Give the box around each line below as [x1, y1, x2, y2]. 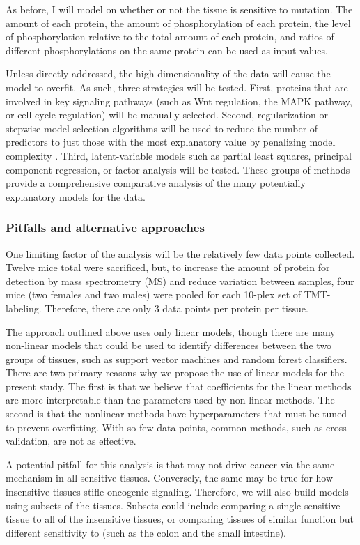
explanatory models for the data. [6, 189, 146, 204]
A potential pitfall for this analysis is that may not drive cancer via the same [6, 456, 335, 471]
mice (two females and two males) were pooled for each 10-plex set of [6, 287, 302, 302]
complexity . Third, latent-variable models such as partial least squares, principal [6, 148, 352, 162]
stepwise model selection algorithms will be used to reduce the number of [6, 121, 318, 135]
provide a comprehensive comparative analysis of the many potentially [6, 176, 306, 190]
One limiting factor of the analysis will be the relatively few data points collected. [6, 246, 355, 261]
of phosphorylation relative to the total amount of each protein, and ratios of [6, 29, 334, 44]
